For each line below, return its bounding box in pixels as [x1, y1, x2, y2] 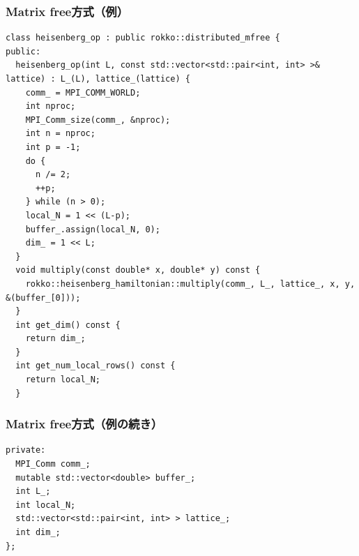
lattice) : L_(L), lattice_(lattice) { [6, 74, 190, 84]
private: [6, 445, 46, 456]
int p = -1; [25, 142, 81, 152]
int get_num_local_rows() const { [15, 361, 176, 371]
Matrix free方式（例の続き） [6, 415, 163, 433]
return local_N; [25, 375, 101, 385]
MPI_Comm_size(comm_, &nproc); [25, 114, 171, 125]
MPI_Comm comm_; [15, 459, 91, 469]
